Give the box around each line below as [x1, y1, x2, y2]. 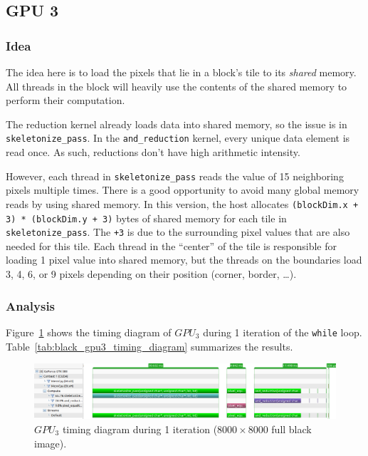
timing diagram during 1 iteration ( [62, 421, 218, 436]
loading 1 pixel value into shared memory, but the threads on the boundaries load [6, 252, 362, 267]
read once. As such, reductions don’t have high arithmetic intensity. [6, 145, 300, 160]
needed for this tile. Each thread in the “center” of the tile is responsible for [6, 238, 337, 253]
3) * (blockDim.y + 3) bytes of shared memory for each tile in [6, 210, 287, 225]
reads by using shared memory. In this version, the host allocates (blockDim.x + [6, 196, 359, 211]
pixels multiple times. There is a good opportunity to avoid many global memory [6, 182, 359, 197]
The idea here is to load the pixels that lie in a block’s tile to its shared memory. [6, 65, 357, 79]
